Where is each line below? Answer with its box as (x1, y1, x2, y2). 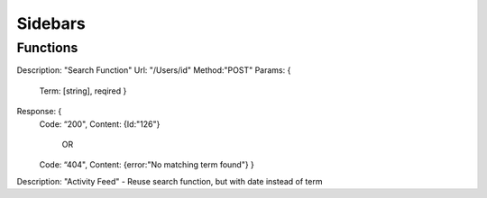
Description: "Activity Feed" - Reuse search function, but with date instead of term (16, 175, 323, 186)
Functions (16, 40, 78, 56)
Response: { (16, 106, 62, 117)
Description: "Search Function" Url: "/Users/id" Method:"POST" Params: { (16, 65, 291, 76)
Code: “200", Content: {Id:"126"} (39, 118, 161, 130)
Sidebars (16, 13, 86, 33)
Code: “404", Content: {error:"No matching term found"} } (39, 159, 254, 170)
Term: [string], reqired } (39, 85, 127, 96)
